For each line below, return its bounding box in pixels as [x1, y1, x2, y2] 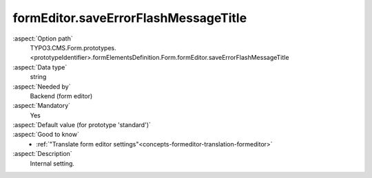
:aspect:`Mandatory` [12, 102, 71, 110]
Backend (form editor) [30, 91, 93, 100]
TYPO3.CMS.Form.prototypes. [30, 43, 116, 52]
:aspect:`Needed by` [12, 82, 71, 91]
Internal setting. [30, 159, 75, 168]
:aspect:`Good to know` [12, 131, 79, 139]
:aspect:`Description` [12, 150, 72, 158]
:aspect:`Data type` [12, 63, 68, 71]
